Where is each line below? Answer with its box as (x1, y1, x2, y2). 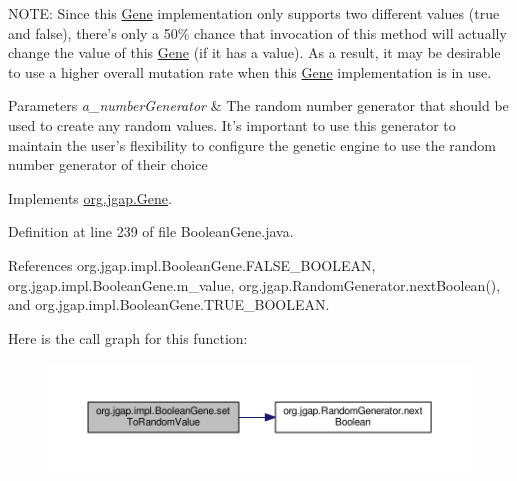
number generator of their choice (8, 154, 208, 175)
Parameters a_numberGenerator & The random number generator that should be (8, 95, 509, 116)
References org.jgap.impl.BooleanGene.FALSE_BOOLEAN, (8, 254, 376, 275)
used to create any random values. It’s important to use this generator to (8, 114, 456, 135)
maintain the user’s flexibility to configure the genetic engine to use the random (8, 134, 497, 155)
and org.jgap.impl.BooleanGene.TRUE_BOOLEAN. (8, 294, 330, 315)
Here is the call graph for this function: (8, 327, 248, 348)
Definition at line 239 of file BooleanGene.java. (8, 221, 294, 242)
